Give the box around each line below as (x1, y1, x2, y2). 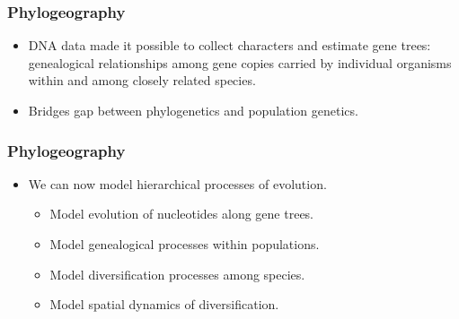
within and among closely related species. (28, 71, 256, 90)
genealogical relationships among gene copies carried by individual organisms (28, 53, 452, 72)
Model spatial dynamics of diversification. (49, 295, 279, 314)
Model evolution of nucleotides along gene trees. (49, 204, 314, 223)
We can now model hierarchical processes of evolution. (28, 174, 327, 193)
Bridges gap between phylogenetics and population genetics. (28, 101, 358, 119)
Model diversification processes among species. (49, 264, 305, 283)
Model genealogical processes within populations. (49, 235, 320, 253)
